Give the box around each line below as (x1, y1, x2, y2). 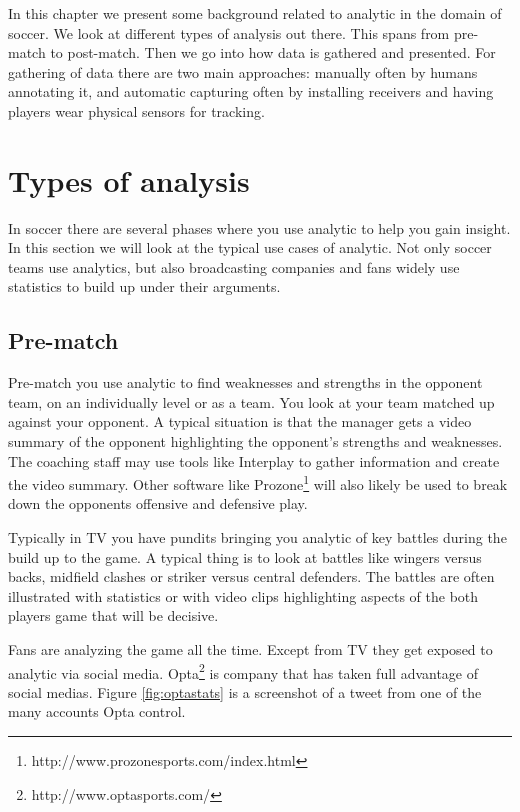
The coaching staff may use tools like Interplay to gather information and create (8, 450, 500, 471)
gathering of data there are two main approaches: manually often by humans (8, 61, 478, 82)
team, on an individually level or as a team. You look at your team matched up (8, 391, 495, 412)
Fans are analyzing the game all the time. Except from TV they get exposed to (8, 639, 493, 660)
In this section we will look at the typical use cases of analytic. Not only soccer (8, 237, 492, 258)
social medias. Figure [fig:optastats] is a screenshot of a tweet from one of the (8, 681, 482, 702)
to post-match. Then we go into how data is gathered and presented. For (50, 42, 496, 63)
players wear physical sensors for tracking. (8, 100, 265, 121)
